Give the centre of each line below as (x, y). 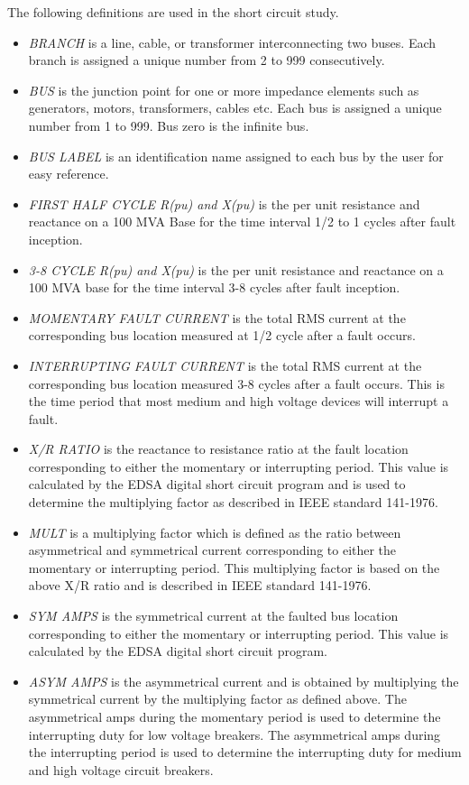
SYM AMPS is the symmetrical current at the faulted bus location (213, 616)
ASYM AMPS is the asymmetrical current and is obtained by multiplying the (244, 681)
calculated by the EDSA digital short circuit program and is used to (217, 484)
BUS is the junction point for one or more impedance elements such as (224, 90)
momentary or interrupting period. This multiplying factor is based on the (234, 567)
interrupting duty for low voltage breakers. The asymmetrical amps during (234, 734)
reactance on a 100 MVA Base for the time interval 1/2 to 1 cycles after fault (242, 222)
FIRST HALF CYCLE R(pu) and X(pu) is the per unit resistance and (224, 203)
